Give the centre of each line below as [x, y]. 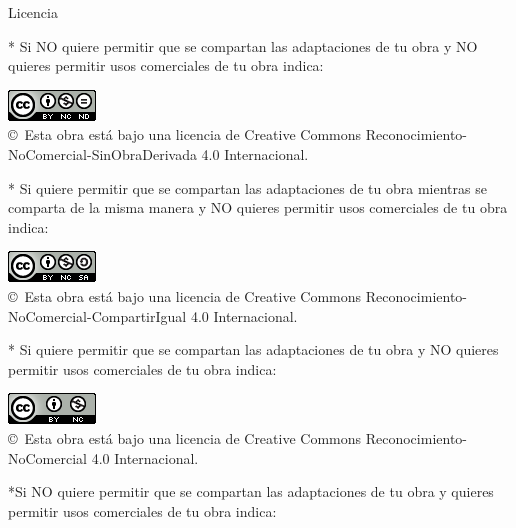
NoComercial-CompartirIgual [97, 315]
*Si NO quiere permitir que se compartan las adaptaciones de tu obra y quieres [251, 491]
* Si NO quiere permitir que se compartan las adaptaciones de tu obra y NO [243, 45]
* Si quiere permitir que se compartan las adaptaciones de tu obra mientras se [247, 187]
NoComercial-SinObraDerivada [102, 153]
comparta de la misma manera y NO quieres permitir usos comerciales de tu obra [258, 207]
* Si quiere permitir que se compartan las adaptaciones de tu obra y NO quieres [253, 349]
